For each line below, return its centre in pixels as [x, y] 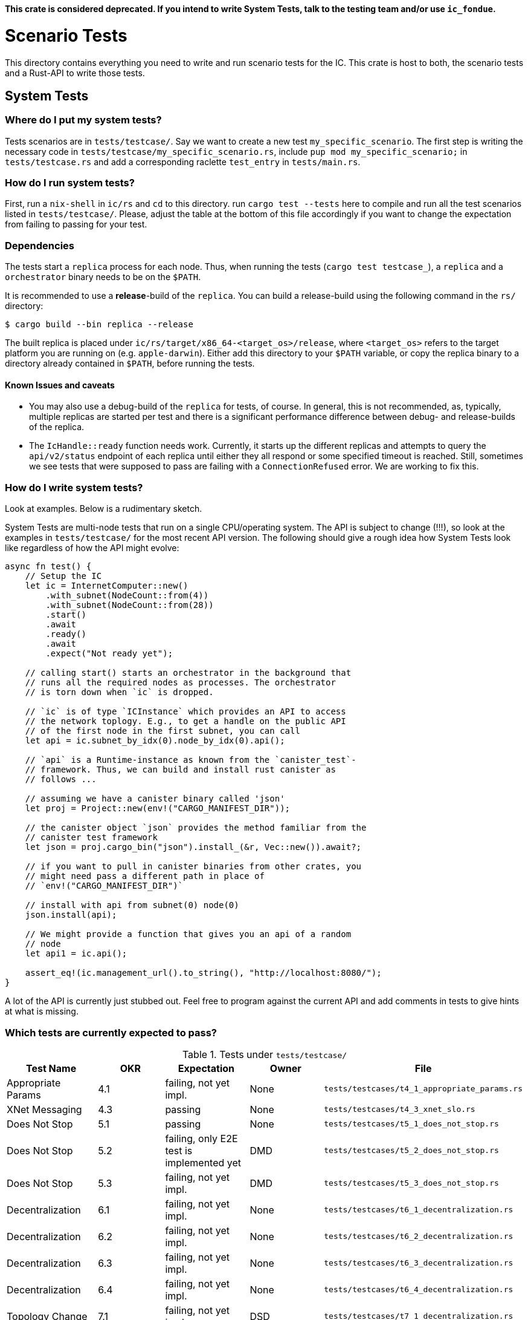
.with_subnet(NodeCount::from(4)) [127, 596]
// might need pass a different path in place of [145, 876]
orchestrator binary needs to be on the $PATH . [103, 277]
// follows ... [61, 779]
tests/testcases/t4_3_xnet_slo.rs [400, 1109]
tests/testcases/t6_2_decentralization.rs [419, 1237]
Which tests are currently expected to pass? [111, 1032]
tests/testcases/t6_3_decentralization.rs [419, 1263]
